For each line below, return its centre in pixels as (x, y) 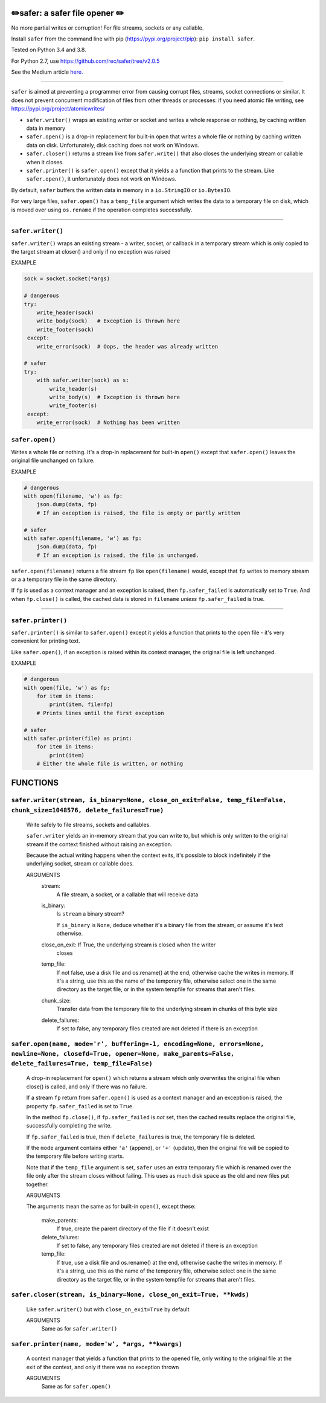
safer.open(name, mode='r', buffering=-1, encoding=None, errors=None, (138, 1044)
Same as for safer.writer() (79, 1329)
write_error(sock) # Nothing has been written (108, 422)
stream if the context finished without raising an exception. (99, 844)
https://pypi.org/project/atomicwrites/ (58, 109)
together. (38, 1184)
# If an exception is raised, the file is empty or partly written (139, 513)
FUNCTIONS (35, 783)
